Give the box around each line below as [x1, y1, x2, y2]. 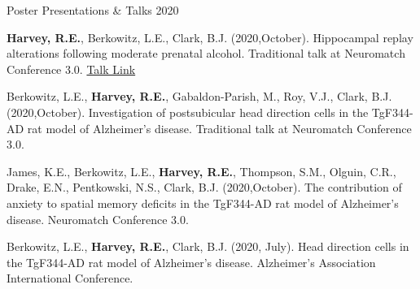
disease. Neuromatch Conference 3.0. [7, 210, 189, 227]
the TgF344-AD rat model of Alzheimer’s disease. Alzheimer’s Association [7, 253, 376, 270]
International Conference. [7, 270, 133, 287]
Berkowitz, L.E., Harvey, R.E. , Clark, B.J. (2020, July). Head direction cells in [7, 238, 409, 255]
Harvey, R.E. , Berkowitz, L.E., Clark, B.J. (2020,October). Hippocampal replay [7, 28, 413, 45]
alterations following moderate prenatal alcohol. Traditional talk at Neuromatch [7, 45, 405, 62]
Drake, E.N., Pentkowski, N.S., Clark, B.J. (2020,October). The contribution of [7, 179, 402, 196]
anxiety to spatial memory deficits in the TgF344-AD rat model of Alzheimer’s [7, 194, 399, 211]
